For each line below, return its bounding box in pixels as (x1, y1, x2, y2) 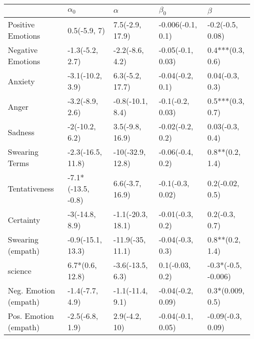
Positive (8, 19, 35, 30)
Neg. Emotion (8, 285, 55, 296)
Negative (8, 44, 38, 56)
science (8, 265, 32, 276)
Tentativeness (8, 183, 54, 194)
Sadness (8, 126, 35, 138)
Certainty (8, 214, 41, 225)
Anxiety (8, 75, 35, 87)
